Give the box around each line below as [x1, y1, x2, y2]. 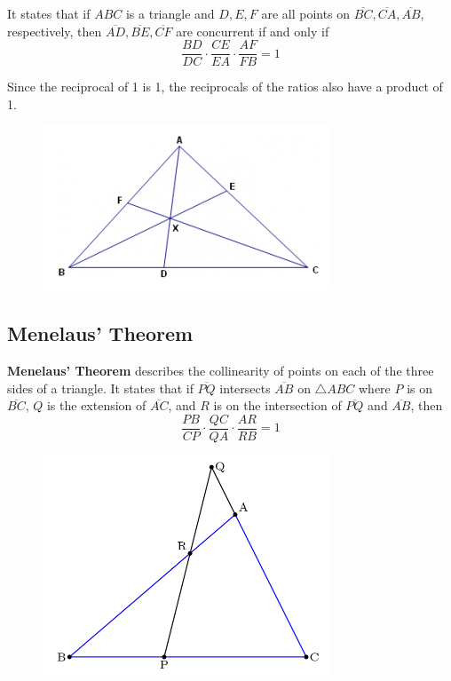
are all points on [261, 4, 351, 22]
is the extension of [46, 396, 146, 415]
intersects [219, 378, 271, 397]
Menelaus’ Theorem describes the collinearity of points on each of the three [7, 361, 434, 380]
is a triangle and [125, 4, 215, 22]
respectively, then [7, 21, 102, 40]
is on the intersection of [213, 396, 342, 415]
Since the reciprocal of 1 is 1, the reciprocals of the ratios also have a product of [7, 77, 443, 96]
